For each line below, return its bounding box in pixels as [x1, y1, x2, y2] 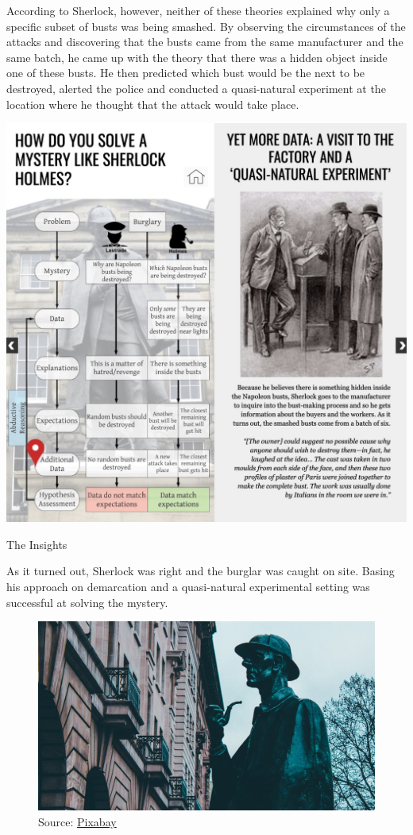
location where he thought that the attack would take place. [6, 95, 299, 112]
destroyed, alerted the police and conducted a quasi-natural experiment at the [6, 79, 386, 96]
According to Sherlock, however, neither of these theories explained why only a [6, 2, 390, 18]
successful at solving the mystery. [6, 593, 168, 610]
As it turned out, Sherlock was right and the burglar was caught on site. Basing [6, 562, 395, 579]
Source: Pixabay [38, 813, 117, 829]
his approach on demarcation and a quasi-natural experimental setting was [6, 578, 370, 594]
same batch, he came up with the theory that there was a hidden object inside [6, 48, 388, 65]
